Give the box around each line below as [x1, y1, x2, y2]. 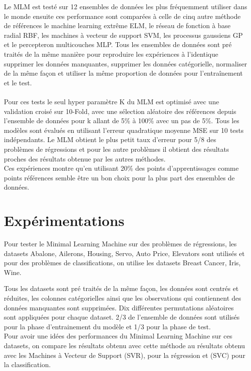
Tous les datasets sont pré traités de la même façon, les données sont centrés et [4, 283, 239, 293]
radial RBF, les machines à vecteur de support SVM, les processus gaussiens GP [4, 30, 243, 40]
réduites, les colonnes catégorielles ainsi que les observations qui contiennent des [4, 292, 241, 303]
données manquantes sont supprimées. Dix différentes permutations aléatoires [4, 302, 234, 312]
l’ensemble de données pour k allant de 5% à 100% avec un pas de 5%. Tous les [4, 115, 239, 126]
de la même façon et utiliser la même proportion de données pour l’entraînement [4, 68, 243, 78]
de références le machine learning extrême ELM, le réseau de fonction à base [4, 20, 231, 31]
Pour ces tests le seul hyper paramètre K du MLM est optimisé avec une [4, 96, 219, 106]
